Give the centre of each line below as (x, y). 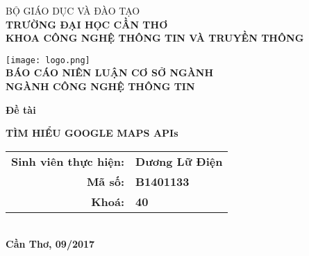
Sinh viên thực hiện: (68, 161)
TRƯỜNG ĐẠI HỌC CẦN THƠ (87, 24)
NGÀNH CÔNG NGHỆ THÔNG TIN (100, 86)
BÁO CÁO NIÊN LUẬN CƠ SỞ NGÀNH (110, 72)
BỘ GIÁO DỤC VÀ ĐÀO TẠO (73, 10)
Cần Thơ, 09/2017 (50, 244)
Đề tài (21, 109)
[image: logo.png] (48, 60)
